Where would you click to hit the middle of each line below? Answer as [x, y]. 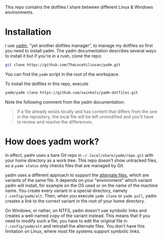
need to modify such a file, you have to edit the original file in [66, 221]
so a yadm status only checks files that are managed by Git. [65, 165]
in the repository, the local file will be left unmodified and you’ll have [85, 116]
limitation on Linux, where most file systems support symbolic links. [73, 231]
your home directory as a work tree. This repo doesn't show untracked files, [81, 160]
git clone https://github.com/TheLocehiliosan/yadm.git [63, 65]
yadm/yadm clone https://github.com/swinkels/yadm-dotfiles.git [72, 92]
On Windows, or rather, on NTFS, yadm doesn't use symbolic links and [76, 210]
